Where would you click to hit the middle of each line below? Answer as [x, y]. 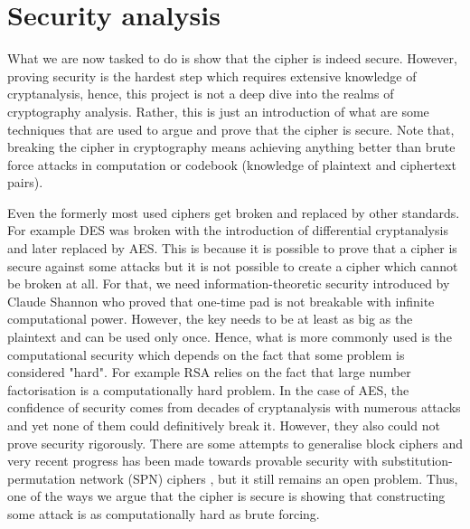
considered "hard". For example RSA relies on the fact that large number [209, 372]
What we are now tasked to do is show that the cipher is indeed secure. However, [232, 58]
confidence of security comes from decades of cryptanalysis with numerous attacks [234, 407]
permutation [42, 478]
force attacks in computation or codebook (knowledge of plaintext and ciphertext [232, 164]
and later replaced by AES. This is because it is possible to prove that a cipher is [232, 248]
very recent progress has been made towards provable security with [193, 461]
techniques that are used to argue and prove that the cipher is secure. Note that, [231, 129]
